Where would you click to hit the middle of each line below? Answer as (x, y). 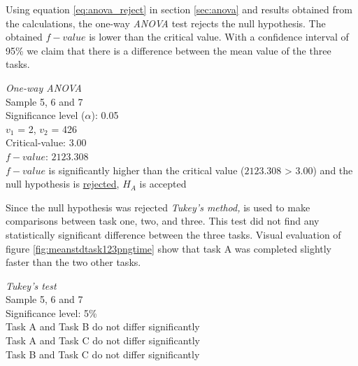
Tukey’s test (31, 285)
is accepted (163, 184)
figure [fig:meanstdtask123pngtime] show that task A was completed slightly (169, 248)
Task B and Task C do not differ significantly (103, 354)
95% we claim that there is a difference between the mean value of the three (169, 50)
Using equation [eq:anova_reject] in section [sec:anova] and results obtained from (179, 9)
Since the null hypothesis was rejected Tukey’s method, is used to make (158, 207)
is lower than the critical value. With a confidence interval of (219, 37)
